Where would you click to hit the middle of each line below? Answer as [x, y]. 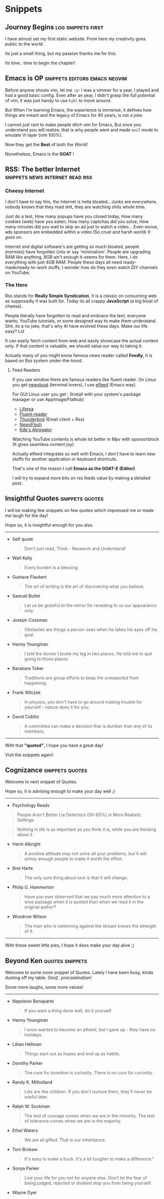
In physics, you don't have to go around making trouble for [83, 702]
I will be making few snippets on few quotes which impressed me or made [80, 510]
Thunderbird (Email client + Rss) [52, 419]
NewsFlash [31, 424]
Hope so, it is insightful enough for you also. [49, 525]
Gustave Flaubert [30, 577]
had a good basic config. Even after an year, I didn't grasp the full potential [80, 95]
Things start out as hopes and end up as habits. [72, 1054]
